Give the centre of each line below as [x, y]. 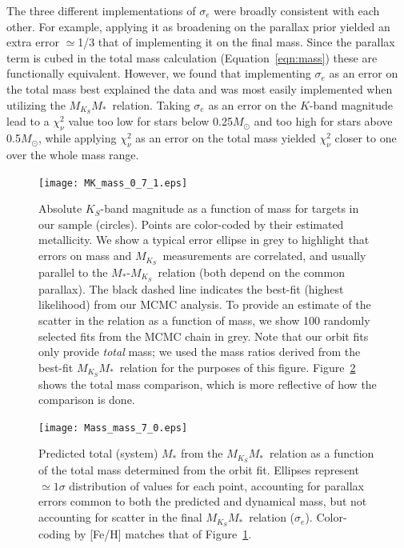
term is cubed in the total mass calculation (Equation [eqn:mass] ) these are [192, 57]
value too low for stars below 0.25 [150, 121]
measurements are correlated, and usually [264, 256]
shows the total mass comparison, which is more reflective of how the [208, 384]
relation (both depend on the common [251, 272]
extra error [33, 42]
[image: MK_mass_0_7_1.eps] [113, 183]
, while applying [77, 138]
